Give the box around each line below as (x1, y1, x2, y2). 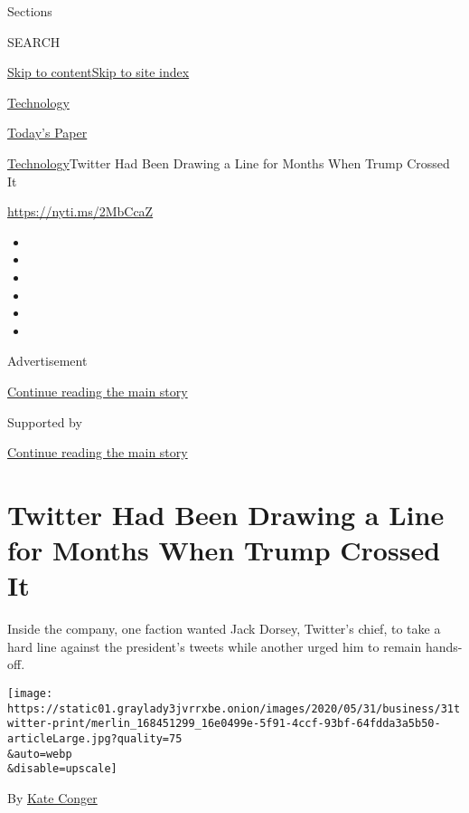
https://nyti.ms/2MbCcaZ (7, 202, 154, 221)
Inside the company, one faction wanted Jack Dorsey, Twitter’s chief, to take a (7, 619, 441, 638)
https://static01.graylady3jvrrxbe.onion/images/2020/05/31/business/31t (7, 702, 461, 715)
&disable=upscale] (7, 762, 117, 776)
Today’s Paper (7, 123, 88, 142)
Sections (7, 2, 52, 20)
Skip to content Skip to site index (7, 62, 190, 81)
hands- (425, 636, 463, 655)
